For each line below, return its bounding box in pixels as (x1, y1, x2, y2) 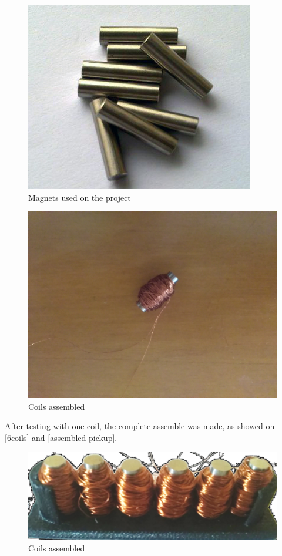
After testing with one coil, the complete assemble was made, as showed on (5, 420, 275, 432)
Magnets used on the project (28, 191, 131, 203)
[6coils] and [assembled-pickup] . (5, 431, 117, 443)
